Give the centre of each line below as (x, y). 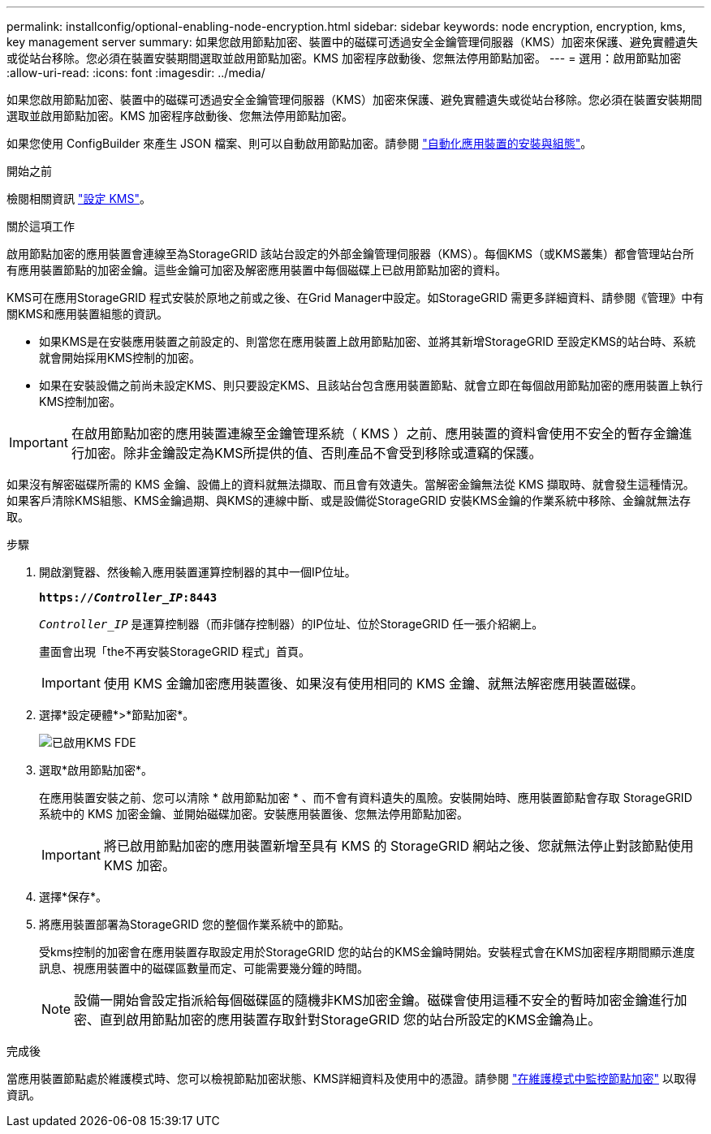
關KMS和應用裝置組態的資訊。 (88, 314)
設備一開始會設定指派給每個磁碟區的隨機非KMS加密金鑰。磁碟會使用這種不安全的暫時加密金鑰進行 (374, 1000)
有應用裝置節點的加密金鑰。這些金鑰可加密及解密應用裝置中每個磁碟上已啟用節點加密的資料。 (256, 270)
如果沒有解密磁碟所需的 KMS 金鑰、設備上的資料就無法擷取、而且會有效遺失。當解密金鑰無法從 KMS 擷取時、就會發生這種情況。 (351, 484)
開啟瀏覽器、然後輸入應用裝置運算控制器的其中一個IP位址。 (198, 572)
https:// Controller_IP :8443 (128, 597)
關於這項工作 (41, 226)
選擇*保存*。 (73, 897)
